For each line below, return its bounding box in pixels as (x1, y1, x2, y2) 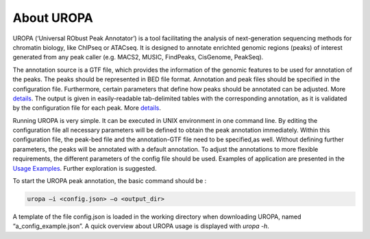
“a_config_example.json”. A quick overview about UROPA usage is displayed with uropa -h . (12, 222, 270, 230)
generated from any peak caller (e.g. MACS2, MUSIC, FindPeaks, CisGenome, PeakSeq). (12, 53, 264, 61)
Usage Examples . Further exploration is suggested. (12, 164, 157, 172)
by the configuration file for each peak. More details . (12, 104, 161, 112)
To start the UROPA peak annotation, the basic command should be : (12, 177, 207, 185)
